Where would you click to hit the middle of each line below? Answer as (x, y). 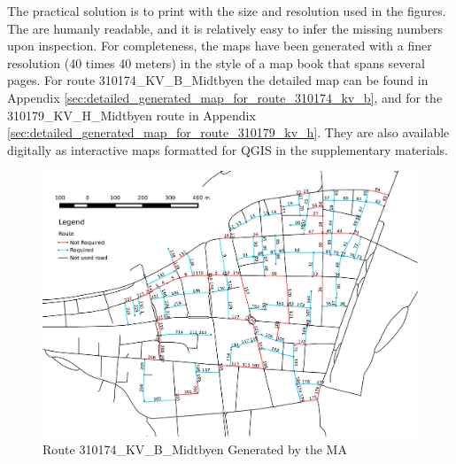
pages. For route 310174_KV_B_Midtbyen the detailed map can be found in (218, 80)
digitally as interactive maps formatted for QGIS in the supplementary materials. (228, 149)
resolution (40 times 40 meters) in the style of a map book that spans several (216, 62)
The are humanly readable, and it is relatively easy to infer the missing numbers (225, 28)
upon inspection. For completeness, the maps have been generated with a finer (220, 46)
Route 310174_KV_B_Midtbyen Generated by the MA (195, 449)
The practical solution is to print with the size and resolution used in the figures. (227, 11)
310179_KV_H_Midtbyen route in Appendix (131, 115)
